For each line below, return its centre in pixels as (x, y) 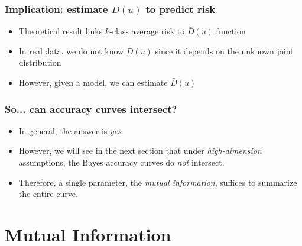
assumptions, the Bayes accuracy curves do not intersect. (121, 162)
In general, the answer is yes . (71, 130)
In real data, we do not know (71, 51)
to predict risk (181, 9)
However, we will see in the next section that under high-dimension (140, 150)
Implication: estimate (56, 9)
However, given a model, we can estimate (93, 82)
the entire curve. (48, 194)
